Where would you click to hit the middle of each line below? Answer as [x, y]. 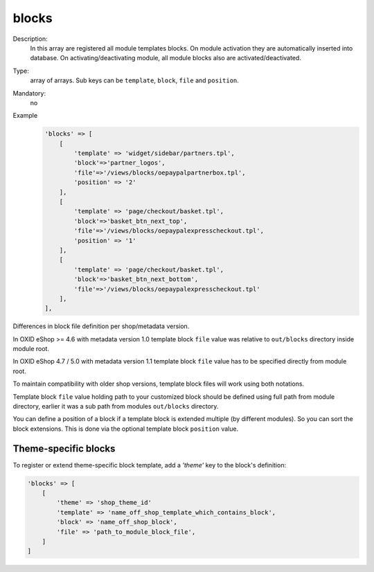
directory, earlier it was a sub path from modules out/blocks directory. [116, 406]
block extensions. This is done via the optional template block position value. [126, 429]
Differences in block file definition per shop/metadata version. [101, 326]
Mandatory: [29, 93]
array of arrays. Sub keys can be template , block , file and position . [134, 80]
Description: [30, 39]
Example [25, 116]
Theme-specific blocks [64, 448]
